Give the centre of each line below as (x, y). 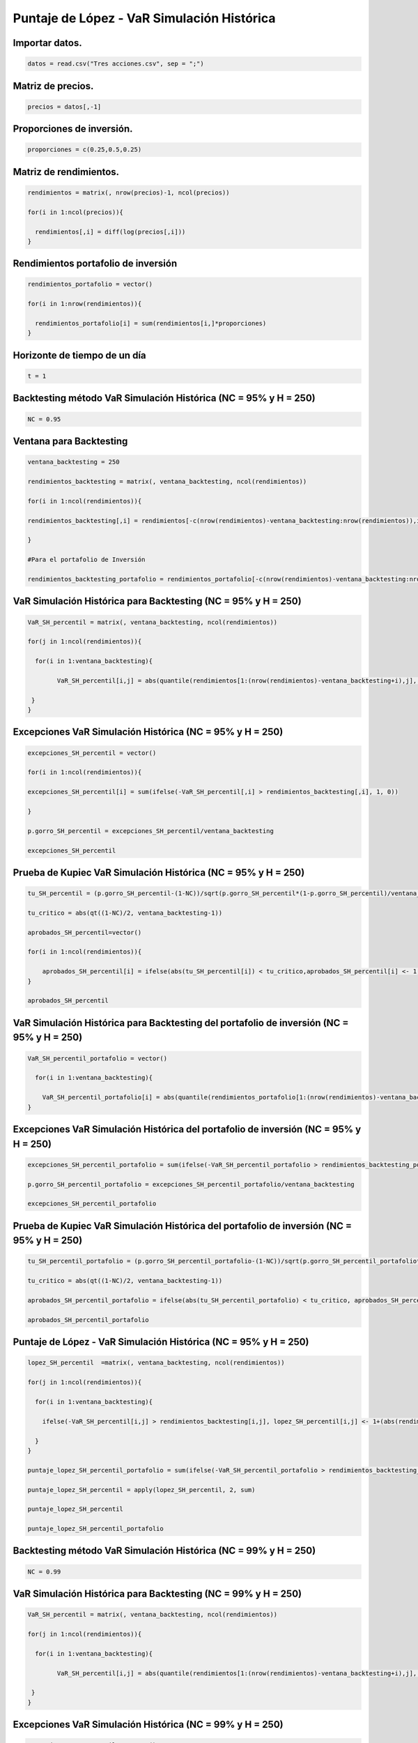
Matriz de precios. (53, 86)
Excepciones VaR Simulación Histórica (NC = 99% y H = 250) (148, 1725)
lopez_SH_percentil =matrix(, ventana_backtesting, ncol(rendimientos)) (156, 1363)
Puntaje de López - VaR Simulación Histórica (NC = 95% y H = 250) (161, 1342)
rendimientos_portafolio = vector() (90, 284)
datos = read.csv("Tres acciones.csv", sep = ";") (116, 64)
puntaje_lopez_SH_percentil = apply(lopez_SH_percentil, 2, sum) (141, 1490)
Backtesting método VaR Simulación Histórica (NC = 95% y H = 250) (164, 398)
